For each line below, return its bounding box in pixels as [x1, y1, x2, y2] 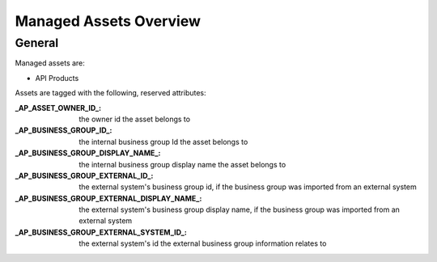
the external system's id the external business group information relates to [78, 239, 327, 248]
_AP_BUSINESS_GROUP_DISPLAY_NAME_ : [15, 148, 161, 158]
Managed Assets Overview [15, 12, 202, 30]
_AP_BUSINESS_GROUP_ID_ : [15, 125, 112, 135]
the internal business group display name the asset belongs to [78, 159, 286, 169]
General [15, 36, 59, 50]
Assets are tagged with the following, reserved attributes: [15, 88, 206, 98]
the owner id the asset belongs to [78, 114, 190, 124]
